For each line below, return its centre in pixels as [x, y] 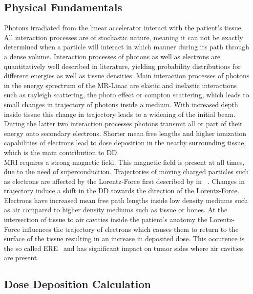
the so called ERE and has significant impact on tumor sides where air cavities [124, 248]
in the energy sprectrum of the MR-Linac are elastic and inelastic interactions [120, 85]
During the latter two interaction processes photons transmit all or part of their [123, 124]
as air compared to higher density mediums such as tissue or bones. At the [116, 210]
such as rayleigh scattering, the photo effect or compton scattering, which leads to [126, 95]
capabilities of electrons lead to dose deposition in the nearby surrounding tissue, [125, 143]
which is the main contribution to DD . [62, 152]
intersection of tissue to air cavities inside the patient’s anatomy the [106, 219]
